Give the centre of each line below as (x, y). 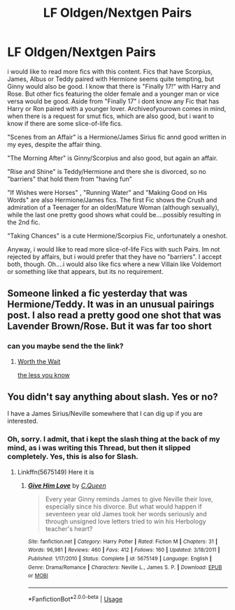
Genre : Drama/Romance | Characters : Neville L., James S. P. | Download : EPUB (125, 567)
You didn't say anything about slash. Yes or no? (113, 397)
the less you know (43, 375)
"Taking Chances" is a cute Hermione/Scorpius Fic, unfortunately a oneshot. (117, 235)
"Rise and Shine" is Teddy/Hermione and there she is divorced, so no (107, 171)
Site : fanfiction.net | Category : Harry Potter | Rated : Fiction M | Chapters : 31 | (123, 542)
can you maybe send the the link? (65, 346)
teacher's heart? (69, 528)
